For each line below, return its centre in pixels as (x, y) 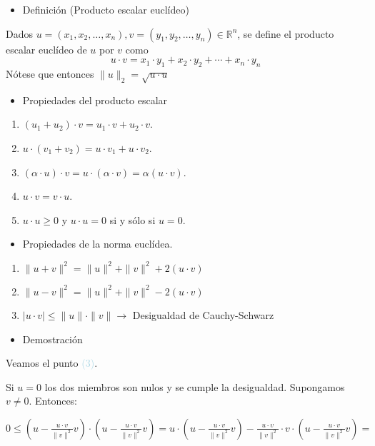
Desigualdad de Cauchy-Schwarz (203, 314)
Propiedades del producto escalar (95, 100)
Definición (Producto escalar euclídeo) (106, 9)
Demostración (52, 339)
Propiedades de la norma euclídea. (97, 244)
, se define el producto (286, 33)
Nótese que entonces (50, 73)
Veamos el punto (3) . (52, 363)
